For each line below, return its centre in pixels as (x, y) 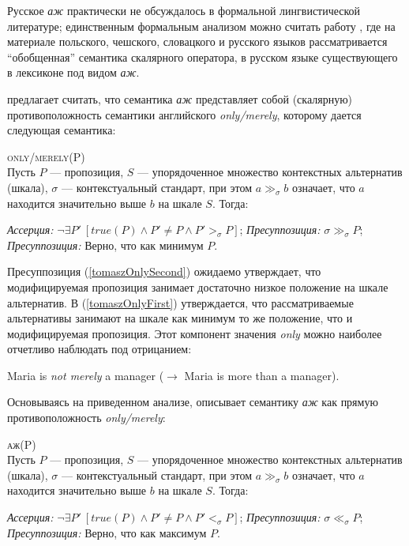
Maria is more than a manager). (262, 375)
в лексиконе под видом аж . (73, 72)
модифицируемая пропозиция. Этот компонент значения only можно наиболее (195, 333)
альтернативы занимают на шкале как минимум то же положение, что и (180, 318)
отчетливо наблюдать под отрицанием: (99, 349)
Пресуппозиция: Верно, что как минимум (105, 245)
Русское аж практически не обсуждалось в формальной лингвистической (184, 10)
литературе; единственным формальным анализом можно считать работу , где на (201, 26)
